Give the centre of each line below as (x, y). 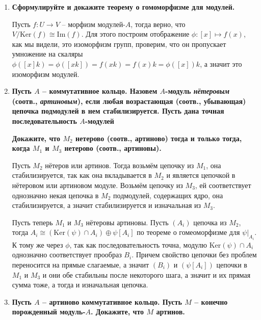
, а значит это (221, 63)
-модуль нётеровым (198, 91)
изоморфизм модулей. (46, 74)
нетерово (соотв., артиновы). (113, 148)
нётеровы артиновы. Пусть (127, 222)
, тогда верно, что (158, 24)
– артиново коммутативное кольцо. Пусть (112, 301)
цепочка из (210, 222)
